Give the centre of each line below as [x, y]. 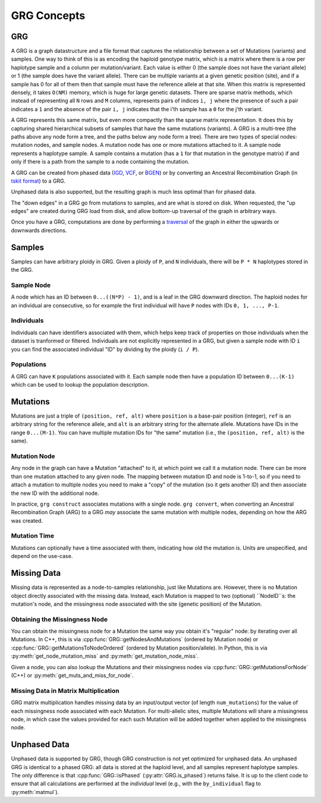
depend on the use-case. [42, 556]
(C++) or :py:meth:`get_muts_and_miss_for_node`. [72, 676]
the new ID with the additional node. [55, 493]
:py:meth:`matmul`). [35, 792]
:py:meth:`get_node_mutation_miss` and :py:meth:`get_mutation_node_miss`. [105, 656]
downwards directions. [39, 230]
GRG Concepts [48, 15]
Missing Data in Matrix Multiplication [65, 691]
